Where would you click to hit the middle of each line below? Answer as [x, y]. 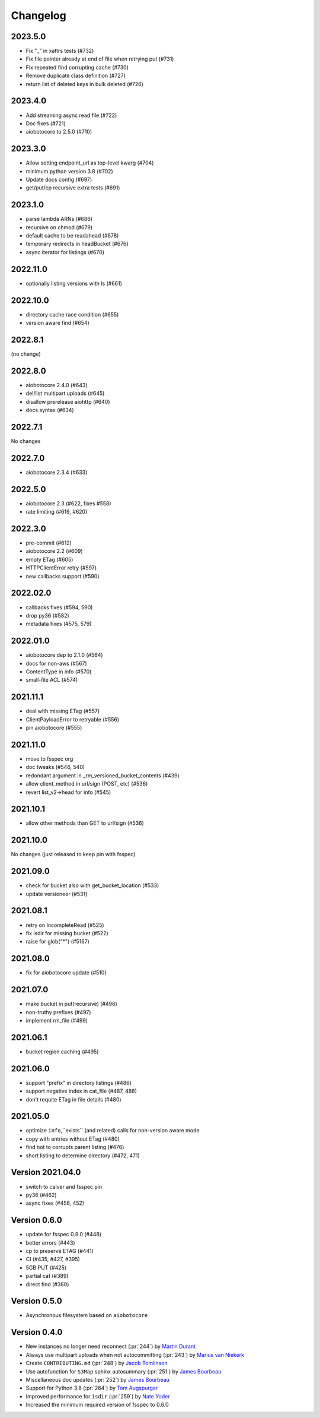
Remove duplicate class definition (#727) [76, 76]
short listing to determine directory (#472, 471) [83, 1156]
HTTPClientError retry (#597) [61, 568]
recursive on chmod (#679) [59, 227]
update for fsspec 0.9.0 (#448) [64, 1235]
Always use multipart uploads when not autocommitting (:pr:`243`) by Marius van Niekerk [135, 1354]
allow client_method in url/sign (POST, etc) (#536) [87, 784]
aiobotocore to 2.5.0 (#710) [59, 132]
